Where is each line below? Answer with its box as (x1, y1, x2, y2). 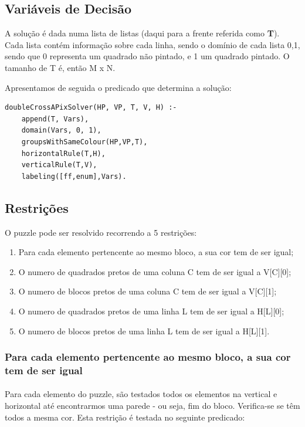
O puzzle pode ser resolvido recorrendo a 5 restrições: (5, 226, 197, 238)
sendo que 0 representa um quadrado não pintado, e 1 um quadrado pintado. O (5, 50, 290, 62)
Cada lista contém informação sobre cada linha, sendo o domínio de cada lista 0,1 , (5, 38, 300, 50)
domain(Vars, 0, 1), (21, 126, 101, 135)
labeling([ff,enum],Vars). (21, 172, 127, 181)
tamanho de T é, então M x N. (5, 61, 116, 73)
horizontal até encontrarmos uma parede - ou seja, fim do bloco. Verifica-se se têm (5, 399, 300, 412)
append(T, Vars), (21, 114, 89, 123)
